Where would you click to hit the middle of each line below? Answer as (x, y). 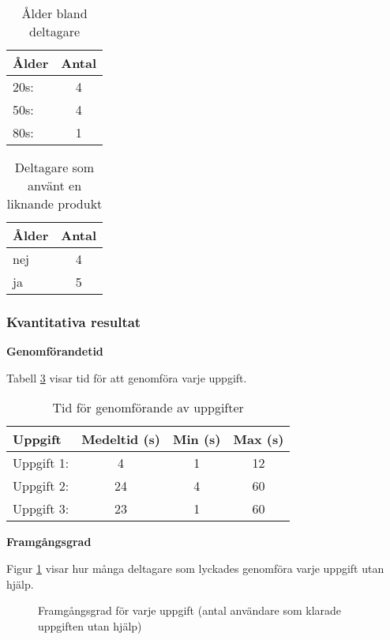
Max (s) (259, 439)
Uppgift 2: (41, 486)
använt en (55, 185)
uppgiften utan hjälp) (90, 625)
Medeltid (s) (121, 439)
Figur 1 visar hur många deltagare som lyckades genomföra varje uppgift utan (195, 568)
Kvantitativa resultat (74, 321)
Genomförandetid (55, 351)
